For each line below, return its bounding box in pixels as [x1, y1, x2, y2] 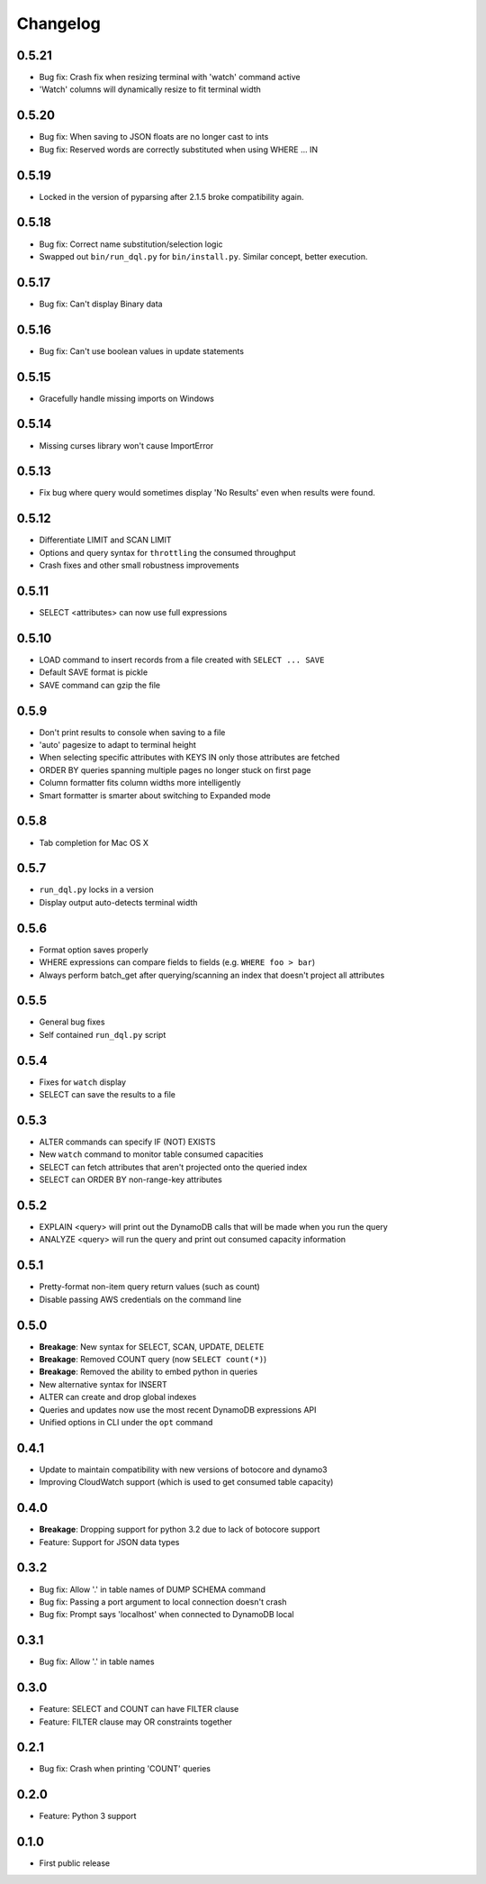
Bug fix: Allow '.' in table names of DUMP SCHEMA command [39, 1584, 265, 1595]
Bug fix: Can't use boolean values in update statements [39, 345, 245, 356]
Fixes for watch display [39, 1077, 126, 1088]
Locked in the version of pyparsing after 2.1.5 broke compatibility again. [39, 191, 305, 202]
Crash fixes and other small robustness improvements [39, 560, 239, 571]
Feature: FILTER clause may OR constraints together [39, 1716, 233, 1727]
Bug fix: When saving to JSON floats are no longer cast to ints [39, 132, 269, 142]
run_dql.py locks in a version [39, 884, 154, 896]
